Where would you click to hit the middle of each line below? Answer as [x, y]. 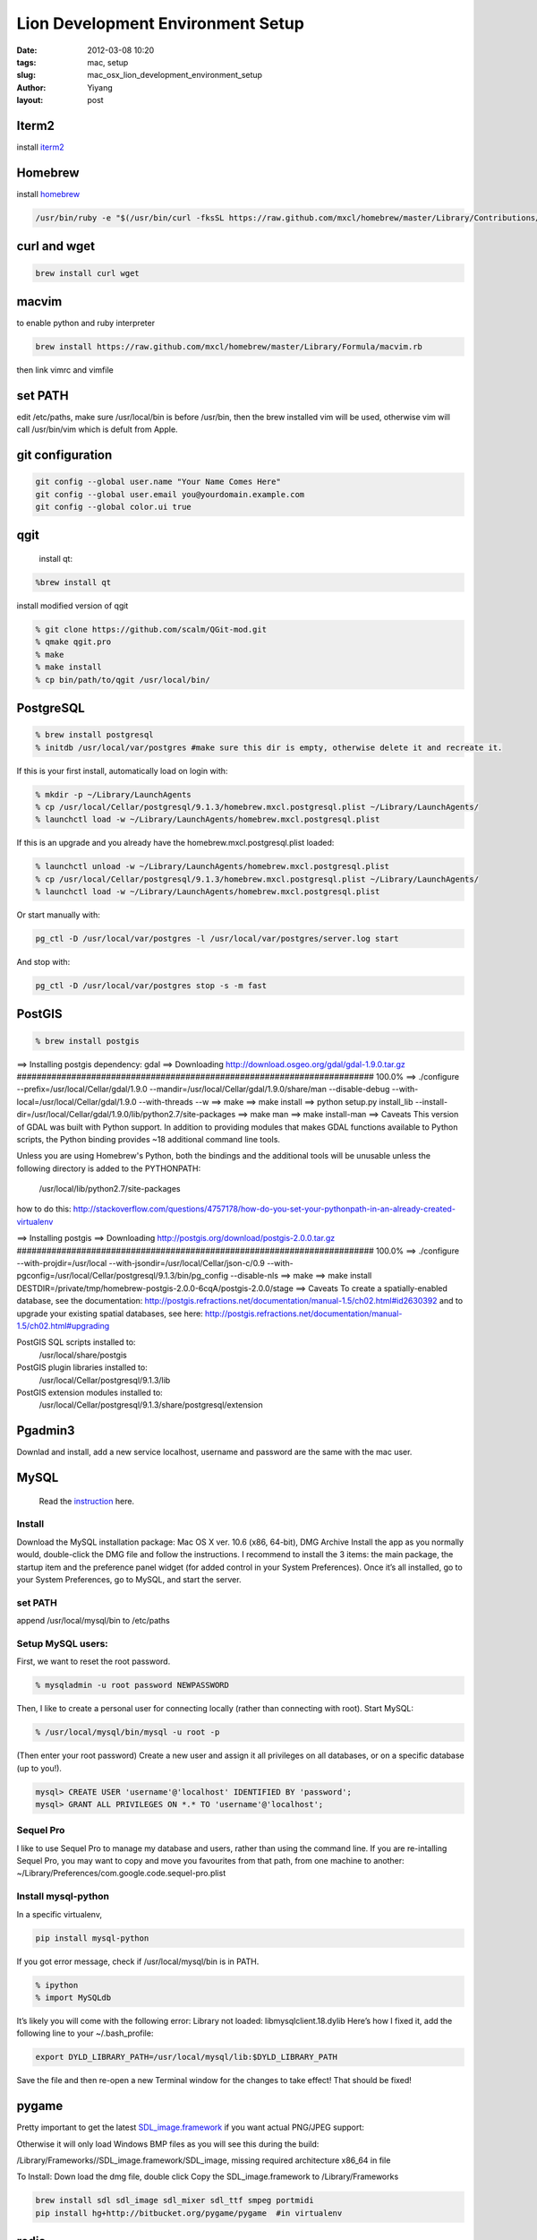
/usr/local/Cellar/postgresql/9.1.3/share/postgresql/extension [151, 1405]
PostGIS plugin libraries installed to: [82, 1367]
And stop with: [43, 962]
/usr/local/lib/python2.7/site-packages [110, 1189]
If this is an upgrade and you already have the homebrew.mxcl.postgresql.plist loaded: [175, 843]
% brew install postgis [88, 1041]
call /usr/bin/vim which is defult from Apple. [97, 429]
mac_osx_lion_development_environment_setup [175, 75]
